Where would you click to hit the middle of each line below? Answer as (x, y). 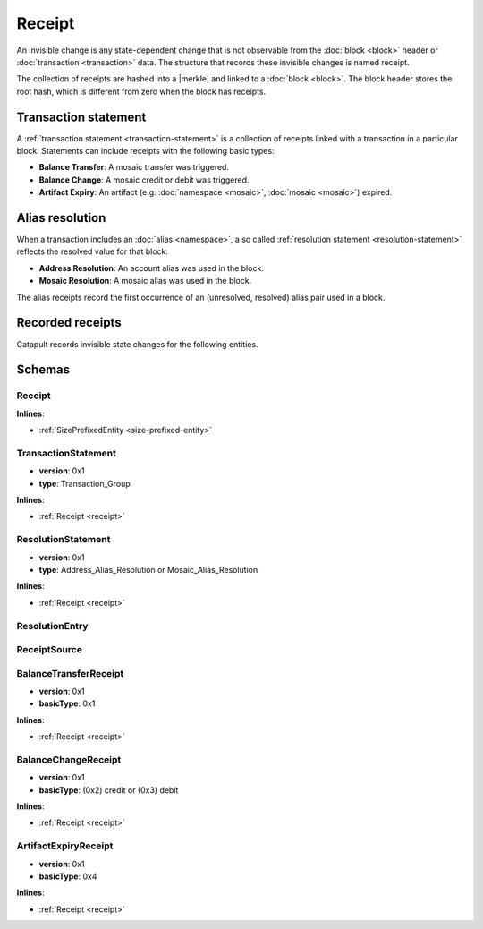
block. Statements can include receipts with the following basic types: (145, 151)
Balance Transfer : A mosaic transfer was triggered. (134, 167)
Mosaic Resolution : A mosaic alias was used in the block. (145, 281)
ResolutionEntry (52, 626)
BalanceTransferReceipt (70, 673)
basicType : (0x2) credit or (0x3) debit (109, 790)
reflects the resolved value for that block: (93, 251)
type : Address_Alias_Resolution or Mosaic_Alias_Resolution (148, 569)
